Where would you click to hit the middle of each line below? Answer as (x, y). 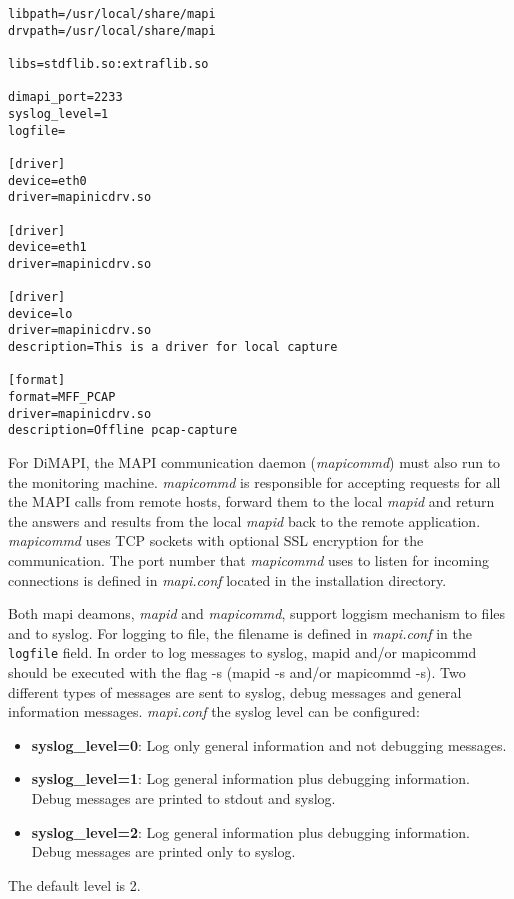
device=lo (40, 313)
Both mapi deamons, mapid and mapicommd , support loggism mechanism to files (257, 613)
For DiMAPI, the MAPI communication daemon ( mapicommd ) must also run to (254, 462)
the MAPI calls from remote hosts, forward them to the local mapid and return (251, 501)
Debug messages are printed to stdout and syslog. (183, 798)
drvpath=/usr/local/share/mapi (112, 30)
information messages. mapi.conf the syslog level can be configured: (214, 711)
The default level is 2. (74, 884)
